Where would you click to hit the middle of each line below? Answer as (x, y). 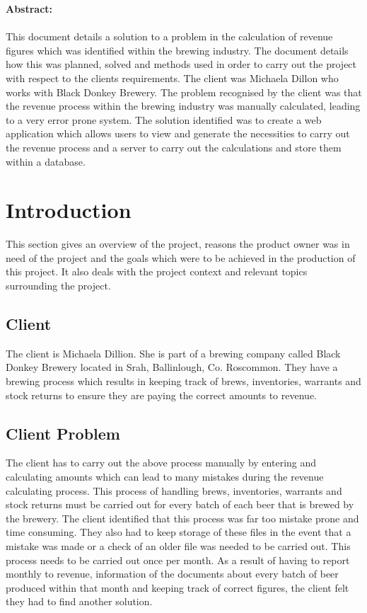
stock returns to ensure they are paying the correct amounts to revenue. (161, 395)
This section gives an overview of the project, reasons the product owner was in (178, 244)
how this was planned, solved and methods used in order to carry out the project (181, 64)
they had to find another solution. (79, 601)
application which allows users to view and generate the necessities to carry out (178, 133)
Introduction (69, 210)
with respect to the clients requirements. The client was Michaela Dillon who (172, 78)
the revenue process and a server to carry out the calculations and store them (174, 147)
